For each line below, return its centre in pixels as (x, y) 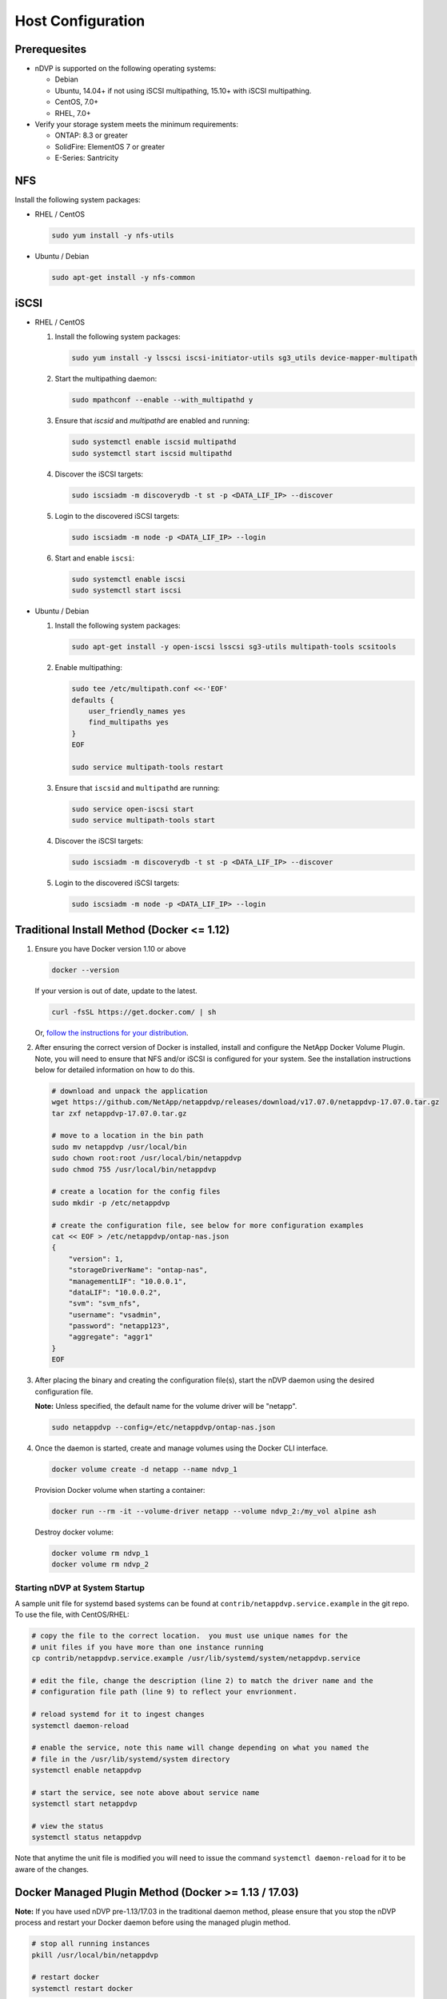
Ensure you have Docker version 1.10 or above (110, 948)
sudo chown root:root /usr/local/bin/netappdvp (146, 1158)
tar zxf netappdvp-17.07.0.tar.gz (119, 1113)
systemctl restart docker (82, 1988)
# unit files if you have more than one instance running (148, 1647)
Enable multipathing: (89, 668)
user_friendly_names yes (137, 711)
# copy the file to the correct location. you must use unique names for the (190, 1636)
